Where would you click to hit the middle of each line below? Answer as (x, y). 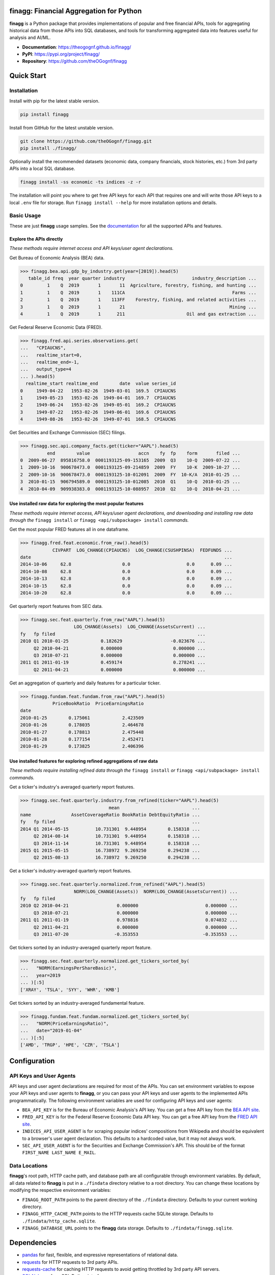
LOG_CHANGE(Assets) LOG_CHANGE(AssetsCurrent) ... (140, 627)
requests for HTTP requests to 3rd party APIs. (70, 1262)
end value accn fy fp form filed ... (143, 453)
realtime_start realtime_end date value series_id (101, 384)
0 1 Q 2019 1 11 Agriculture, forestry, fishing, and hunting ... (138, 285)
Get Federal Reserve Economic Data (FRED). (56, 327)
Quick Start (28, 76)
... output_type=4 (46, 369)
